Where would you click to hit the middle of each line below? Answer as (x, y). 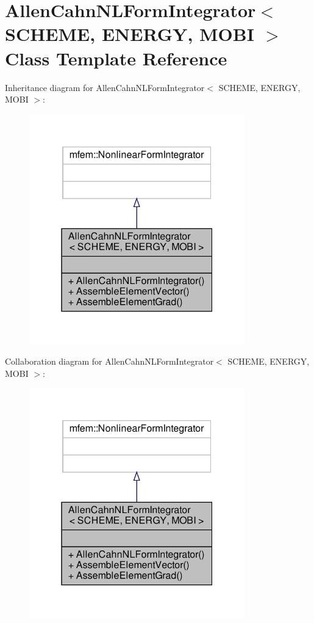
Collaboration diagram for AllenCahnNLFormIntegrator (109, 361)
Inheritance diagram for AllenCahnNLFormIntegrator (105, 87)
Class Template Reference (116, 58)
